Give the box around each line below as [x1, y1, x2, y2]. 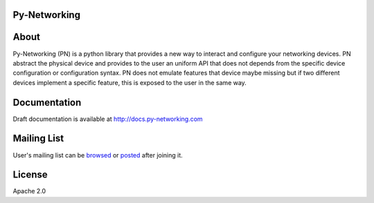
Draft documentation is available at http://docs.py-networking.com [12, 115, 204, 123]
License [12, 169, 48, 181]
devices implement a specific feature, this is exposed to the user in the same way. [12, 78, 247, 86]
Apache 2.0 [12, 187, 46, 195]
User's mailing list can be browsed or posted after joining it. [12, 151, 183, 159]
